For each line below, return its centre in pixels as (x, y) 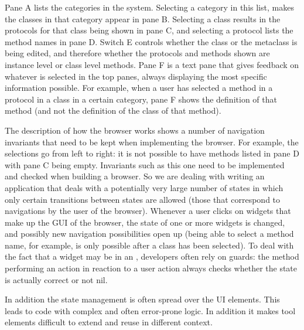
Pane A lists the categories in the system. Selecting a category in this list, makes (149, 7)
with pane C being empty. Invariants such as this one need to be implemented (145, 164)
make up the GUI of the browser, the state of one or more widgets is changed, (145, 222)
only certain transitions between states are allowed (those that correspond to (143, 199)
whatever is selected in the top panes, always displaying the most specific (136, 76)
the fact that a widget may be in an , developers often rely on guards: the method (152, 256)
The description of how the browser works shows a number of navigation (135, 130)
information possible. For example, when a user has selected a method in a (139, 88)
